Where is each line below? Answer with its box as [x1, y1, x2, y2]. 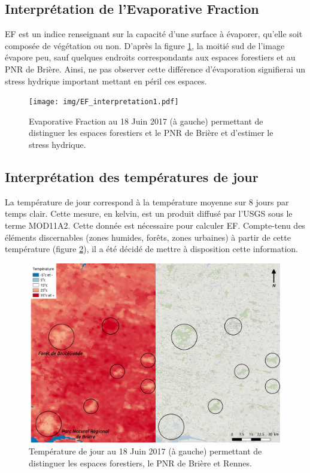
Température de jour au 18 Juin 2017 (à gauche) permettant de [29, 445, 262, 457]
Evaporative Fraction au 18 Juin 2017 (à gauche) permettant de [29, 114, 263, 127]
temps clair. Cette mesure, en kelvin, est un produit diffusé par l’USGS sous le [5, 207, 293, 220]
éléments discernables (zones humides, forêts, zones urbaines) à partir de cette [5, 231, 291, 243]
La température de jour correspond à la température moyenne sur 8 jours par [5, 195, 289, 208]
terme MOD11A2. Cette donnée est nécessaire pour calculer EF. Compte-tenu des [5, 219, 305, 231]
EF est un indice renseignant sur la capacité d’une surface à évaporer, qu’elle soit [5, 28, 303, 40]
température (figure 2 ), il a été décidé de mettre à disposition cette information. [5, 242, 298, 255]
